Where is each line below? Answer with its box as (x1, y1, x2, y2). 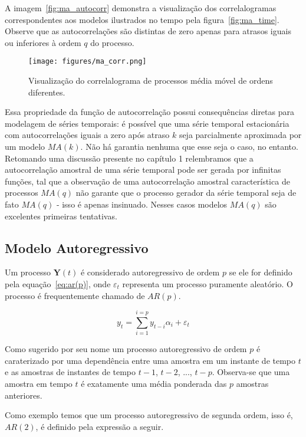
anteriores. (5, 389, 42, 401)
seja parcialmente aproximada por (179, 129, 302, 141)
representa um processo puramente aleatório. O (122, 277, 293, 290)
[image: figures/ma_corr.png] (28, 57, 147, 66)
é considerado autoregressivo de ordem (80, 266, 220, 278)
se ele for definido (229, 266, 292, 278)
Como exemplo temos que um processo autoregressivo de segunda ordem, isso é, (5, 409, 293, 421)
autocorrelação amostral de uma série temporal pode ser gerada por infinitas (5, 163, 281, 176)
